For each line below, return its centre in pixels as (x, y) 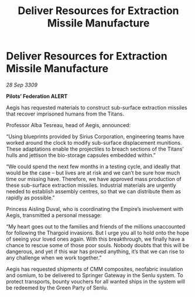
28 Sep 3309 (22, 85)
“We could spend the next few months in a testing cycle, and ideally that (93, 166)
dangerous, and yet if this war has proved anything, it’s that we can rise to (95, 251)
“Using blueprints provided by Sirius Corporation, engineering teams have (95, 136)
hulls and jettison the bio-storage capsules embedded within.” (81, 155)
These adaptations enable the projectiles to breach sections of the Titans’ (95, 149)
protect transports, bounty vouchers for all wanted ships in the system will (96, 281)
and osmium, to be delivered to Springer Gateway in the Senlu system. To (95, 275)
